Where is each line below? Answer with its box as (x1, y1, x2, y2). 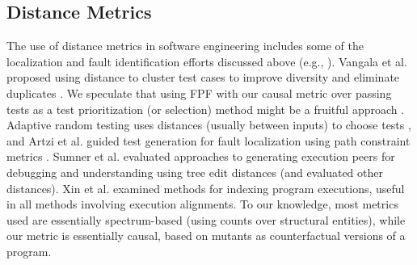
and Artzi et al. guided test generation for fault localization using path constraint (6, 132, 411, 149)
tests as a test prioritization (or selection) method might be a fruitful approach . (6, 100, 405, 117)
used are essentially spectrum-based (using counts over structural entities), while (6, 211, 406, 228)
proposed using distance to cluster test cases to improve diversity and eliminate (6, 69, 400, 86)
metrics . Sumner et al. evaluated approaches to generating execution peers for (6, 148, 395, 165)
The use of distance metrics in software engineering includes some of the (6, 37, 364, 54)
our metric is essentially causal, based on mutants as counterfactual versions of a (6, 227, 406, 244)
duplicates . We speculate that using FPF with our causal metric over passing (6, 84, 392, 101)
